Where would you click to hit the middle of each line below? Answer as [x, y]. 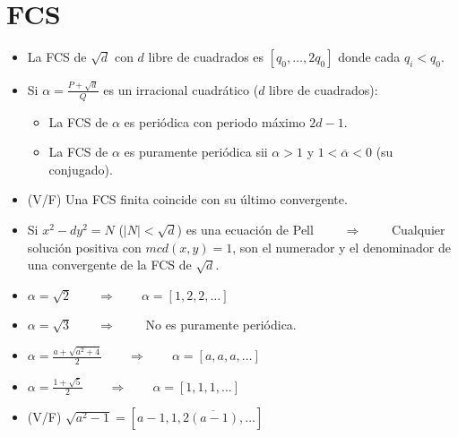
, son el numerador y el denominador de [341, 247]
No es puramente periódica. [221, 324]
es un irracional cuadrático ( [181, 89]
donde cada [369, 57]
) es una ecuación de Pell [245, 230]
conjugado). [81, 169]
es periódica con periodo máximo [215, 121]
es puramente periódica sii [196, 152]
